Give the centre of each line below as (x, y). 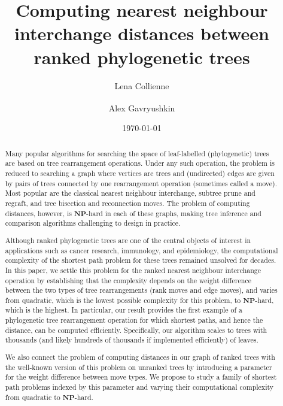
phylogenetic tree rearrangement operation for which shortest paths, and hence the (134, 320)
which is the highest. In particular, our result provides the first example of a (124, 310)
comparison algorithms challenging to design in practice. (93, 223)
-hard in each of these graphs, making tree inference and (174, 213)
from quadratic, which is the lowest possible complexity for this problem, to (123, 300)
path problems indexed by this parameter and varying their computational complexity (139, 387)
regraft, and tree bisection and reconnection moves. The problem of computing (127, 203)
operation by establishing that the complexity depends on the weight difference (128, 280)
